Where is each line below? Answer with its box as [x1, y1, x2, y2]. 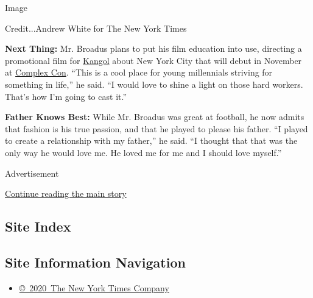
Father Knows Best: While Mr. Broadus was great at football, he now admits [5, 110, 304, 123]
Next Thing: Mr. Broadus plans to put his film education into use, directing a [5, 42, 302, 55]
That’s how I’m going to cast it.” [5, 90, 127, 102]
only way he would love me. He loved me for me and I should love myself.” [5, 146, 282, 158]
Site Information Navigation [5, 252, 186, 271]
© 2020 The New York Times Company [19, 281, 169, 294]
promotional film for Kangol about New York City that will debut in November [5, 54, 302, 66]
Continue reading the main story [5, 187, 127, 200]
